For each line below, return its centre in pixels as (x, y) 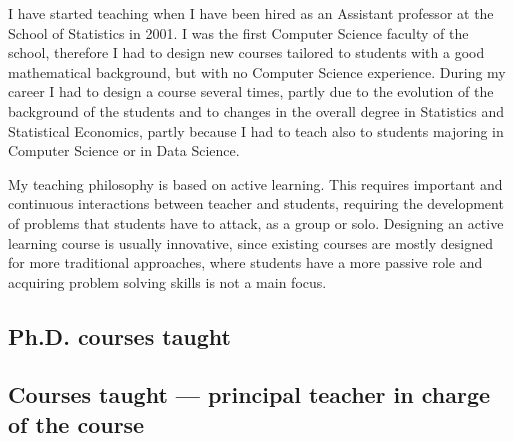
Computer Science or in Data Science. (124, 150)
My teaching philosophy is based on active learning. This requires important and (255, 183)
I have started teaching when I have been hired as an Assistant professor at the (251, 13)
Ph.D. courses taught (119, 335)
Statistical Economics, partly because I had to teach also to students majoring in (256, 130)
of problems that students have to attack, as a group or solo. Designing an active (256, 222)
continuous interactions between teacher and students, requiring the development (256, 203)
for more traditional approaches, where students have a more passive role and (245, 262)
